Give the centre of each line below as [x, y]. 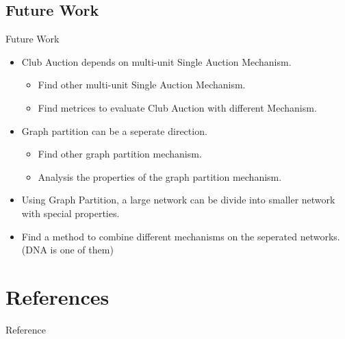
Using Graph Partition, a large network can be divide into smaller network [178, 200]
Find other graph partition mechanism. [120, 154]
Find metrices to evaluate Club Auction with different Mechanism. [177, 107]
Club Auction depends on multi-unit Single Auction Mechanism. [156, 61]
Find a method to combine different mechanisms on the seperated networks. [181, 236]
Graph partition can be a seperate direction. [114, 130]
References [57, 296]
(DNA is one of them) [67, 250]
